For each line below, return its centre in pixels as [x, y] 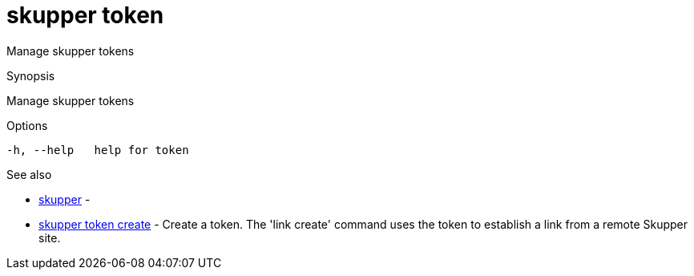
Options [27, 125]
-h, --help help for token [98, 150]
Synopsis [31, 75]
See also [29, 174]
